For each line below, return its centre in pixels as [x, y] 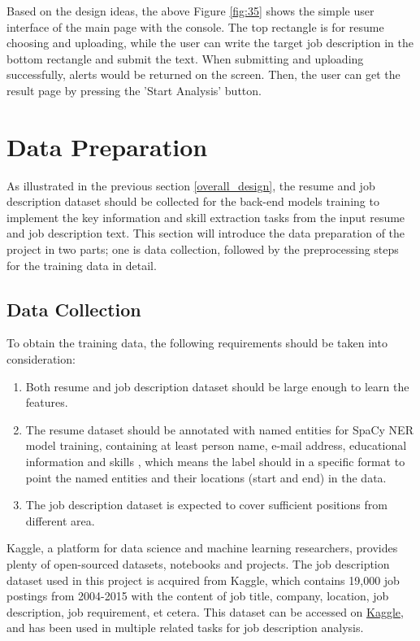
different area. [60, 520]
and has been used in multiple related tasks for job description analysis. [185, 628]
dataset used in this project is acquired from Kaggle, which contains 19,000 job [203, 580]
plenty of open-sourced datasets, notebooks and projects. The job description [198, 563]
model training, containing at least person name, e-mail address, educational [216, 445]
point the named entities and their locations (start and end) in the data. [206, 477]
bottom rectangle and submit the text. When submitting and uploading [185, 58]
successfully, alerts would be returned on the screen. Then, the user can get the [204, 74]
